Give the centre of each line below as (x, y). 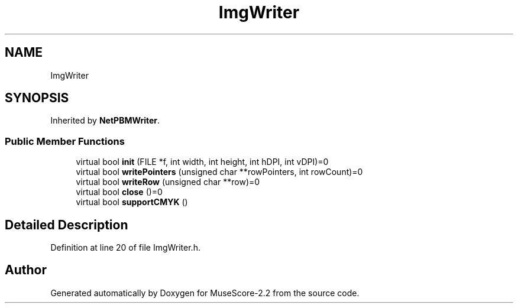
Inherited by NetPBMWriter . (105, 121)
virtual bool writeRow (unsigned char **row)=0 (168, 182)
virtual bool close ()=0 (119, 192)
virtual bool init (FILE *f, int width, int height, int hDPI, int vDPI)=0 (202, 162)
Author (26, 270)
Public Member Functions (65, 141)
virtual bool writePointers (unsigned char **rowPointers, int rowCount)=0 (219, 172)
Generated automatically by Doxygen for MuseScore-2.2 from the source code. (205, 293)
